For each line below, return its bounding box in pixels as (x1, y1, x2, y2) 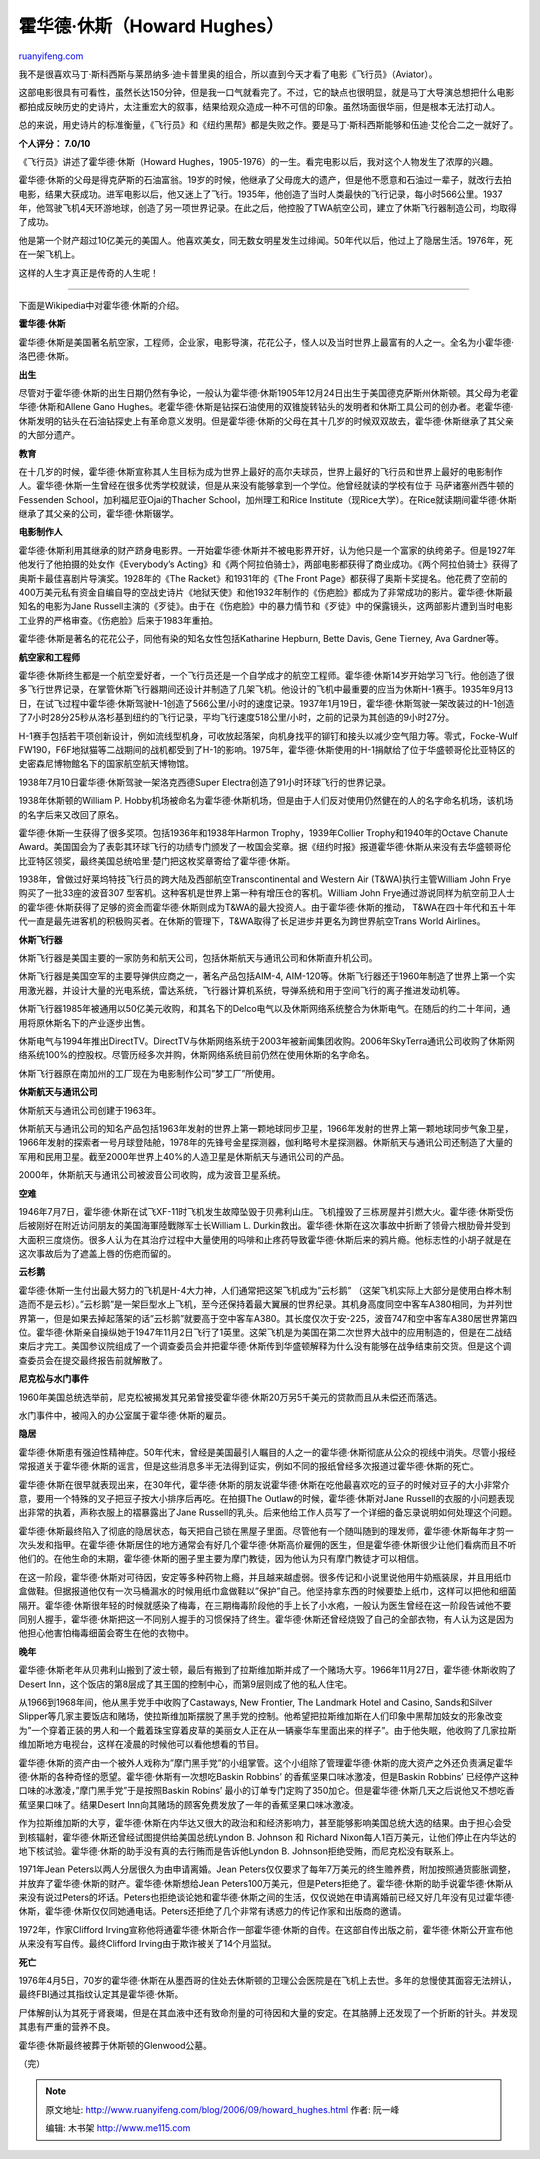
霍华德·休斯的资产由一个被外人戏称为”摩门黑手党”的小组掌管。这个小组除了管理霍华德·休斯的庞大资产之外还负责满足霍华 (18, 1756, 514, 1769)
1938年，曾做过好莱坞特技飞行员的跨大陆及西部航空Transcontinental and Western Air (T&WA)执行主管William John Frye (18, 873, 512, 885)
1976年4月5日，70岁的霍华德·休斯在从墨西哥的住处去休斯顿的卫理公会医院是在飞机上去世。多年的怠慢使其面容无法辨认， (18, 1975, 517, 1987)
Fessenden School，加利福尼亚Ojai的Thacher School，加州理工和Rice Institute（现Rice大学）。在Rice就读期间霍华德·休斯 (18, 493, 517, 505)
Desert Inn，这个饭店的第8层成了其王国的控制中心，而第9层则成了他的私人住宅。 (18, 1678, 353, 1690)
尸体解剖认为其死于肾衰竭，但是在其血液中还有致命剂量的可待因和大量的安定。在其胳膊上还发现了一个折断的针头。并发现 (18, 2006, 518, 2019)
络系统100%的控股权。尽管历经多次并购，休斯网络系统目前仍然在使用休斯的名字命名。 (18, 1049, 375, 1061)
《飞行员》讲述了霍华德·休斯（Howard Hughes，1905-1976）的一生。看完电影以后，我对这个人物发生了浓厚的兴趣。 (18, 155, 499, 167)
